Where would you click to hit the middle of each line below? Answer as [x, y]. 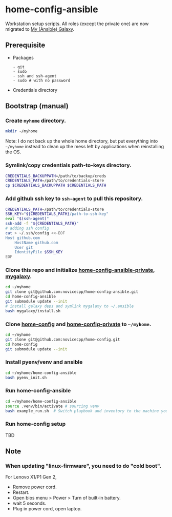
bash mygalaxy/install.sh [33, 311]
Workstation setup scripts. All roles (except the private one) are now [77, 24]
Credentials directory [35, 90]
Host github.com [23, 238]
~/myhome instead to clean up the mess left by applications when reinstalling [85, 147]
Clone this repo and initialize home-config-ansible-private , [80, 270]
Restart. [21, 492]
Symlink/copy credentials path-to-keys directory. [68, 165]
